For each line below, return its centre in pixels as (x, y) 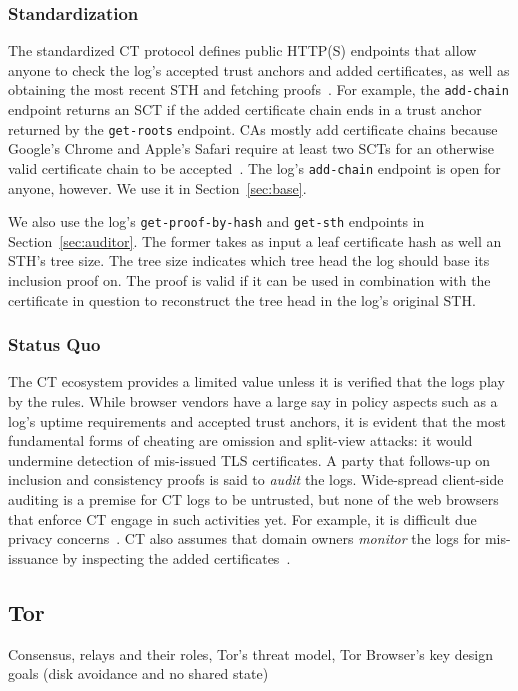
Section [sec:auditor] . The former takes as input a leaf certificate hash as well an (255, 240)
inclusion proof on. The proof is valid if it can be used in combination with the (249, 280)
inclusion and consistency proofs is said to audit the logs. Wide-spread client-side (256, 479)
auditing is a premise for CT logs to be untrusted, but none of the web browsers (253, 498)
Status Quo (54, 344)
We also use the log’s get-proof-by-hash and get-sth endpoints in (216, 221)
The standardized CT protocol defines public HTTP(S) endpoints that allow (242, 50)
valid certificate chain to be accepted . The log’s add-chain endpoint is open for (254, 167)
